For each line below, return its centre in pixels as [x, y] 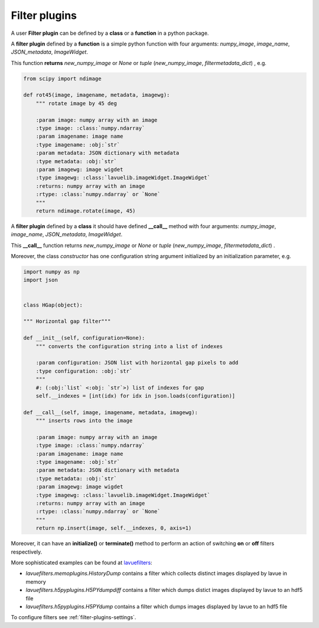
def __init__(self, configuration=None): [84, 338]
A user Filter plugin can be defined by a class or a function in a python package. [110, 33]
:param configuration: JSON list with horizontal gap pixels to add [137, 363]
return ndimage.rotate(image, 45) [86, 211]
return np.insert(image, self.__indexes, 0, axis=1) [114, 528]
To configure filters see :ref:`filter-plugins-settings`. [74, 617]
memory [36, 581]
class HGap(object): [53, 305]
